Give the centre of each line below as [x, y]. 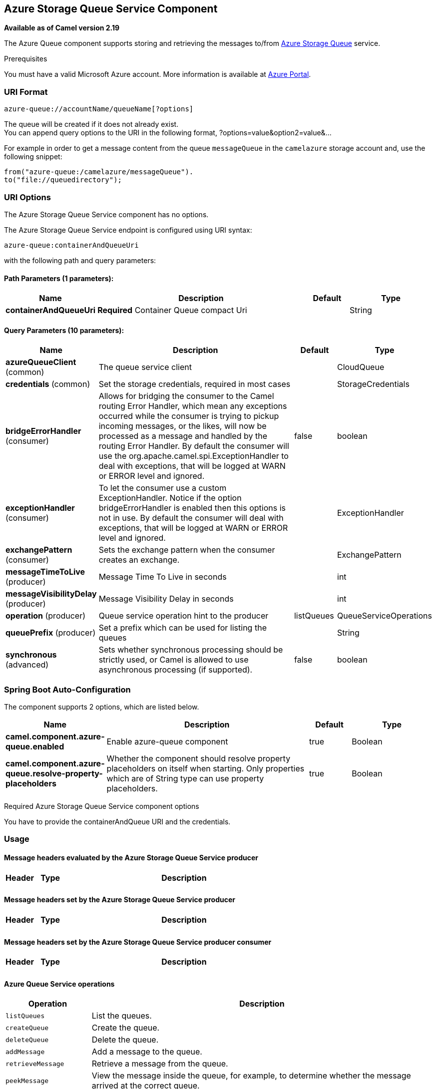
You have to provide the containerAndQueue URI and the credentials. [117, 822]
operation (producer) [46, 616]
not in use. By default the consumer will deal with [191, 518]
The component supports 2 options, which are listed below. [102, 707]
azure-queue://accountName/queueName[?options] [99, 109]
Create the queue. [126, 1028]
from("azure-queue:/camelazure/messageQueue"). [99, 172]
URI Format [26, 92]
